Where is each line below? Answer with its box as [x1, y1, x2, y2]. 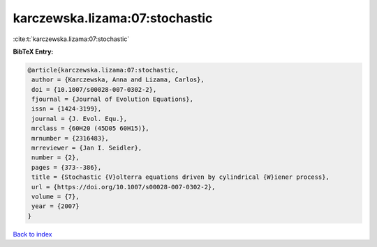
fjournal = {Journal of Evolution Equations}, [31, 95, 193, 104]
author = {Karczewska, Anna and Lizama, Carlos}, [31, 76, 205, 83]
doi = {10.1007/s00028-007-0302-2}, [31, 86, 157, 93]
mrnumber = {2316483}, [31, 134, 110, 142]
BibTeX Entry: [13, 47, 54, 56]
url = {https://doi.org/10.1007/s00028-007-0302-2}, [31, 183, 216, 191]
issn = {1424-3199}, [31, 105, 102, 113]
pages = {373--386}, [31, 164, 102, 171]
